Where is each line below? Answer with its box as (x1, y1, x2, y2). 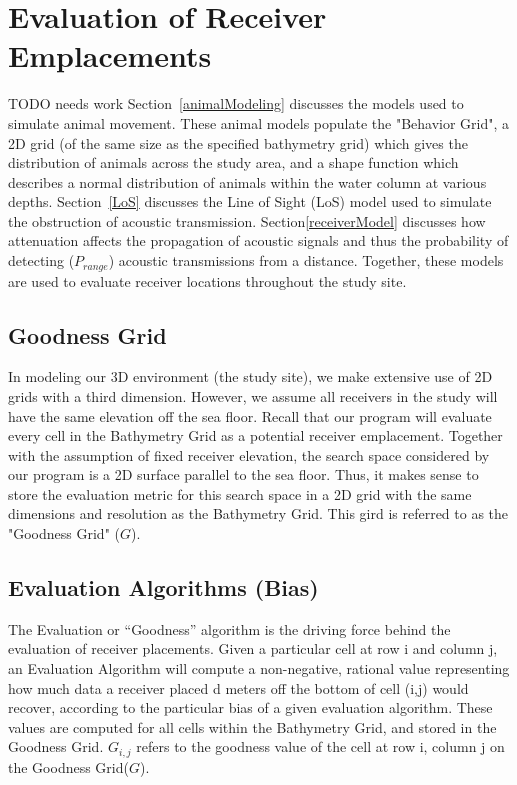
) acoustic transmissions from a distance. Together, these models (108, 250, 504, 271)
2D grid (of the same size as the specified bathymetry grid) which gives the (8, 132, 468, 153)
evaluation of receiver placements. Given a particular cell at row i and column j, (8, 638, 498, 659)
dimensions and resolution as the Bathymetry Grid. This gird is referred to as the (8, 503, 509, 524)
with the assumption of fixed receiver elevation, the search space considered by (8, 444, 490, 465)
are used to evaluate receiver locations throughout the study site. (8, 270, 407, 291)
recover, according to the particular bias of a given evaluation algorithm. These (8, 697, 493, 718)
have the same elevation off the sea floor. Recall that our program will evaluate (8, 405, 492, 426)
